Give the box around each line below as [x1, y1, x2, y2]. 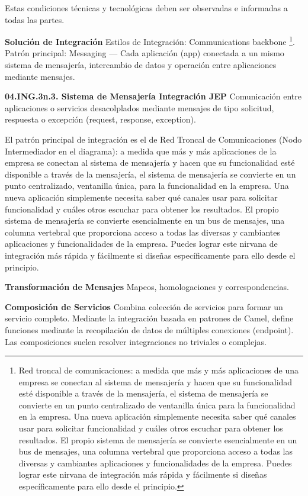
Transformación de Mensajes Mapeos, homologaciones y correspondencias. [5, 281, 289, 293]
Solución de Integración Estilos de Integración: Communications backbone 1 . [5, 34, 295, 47]
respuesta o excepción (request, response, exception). [5, 113, 196, 125]
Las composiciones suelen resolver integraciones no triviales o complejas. [5, 335, 267, 347]
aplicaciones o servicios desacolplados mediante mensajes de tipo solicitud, [5, 101, 274, 114]
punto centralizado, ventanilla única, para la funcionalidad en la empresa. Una [5, 179, 289, 192]
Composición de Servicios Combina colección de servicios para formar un [5, 300, 283, 313]
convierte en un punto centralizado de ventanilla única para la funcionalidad [18, 398, 296, 411]
